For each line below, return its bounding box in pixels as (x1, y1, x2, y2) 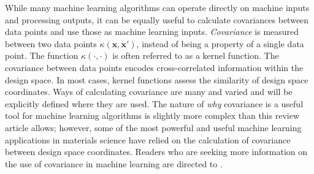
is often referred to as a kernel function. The (112, 49, 279, 62)
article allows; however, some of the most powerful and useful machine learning (5, 121, 302, 134)
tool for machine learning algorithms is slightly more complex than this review (5, 109, 300, 122)
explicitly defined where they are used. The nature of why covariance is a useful (5, 97, 304, 110)
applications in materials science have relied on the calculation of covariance (5, 133, 291, 146)
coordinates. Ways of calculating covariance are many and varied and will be (5, 85, 293, 98)
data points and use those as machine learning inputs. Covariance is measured (5, 25, 299, 38)
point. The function (5, 49, 78, 62)
